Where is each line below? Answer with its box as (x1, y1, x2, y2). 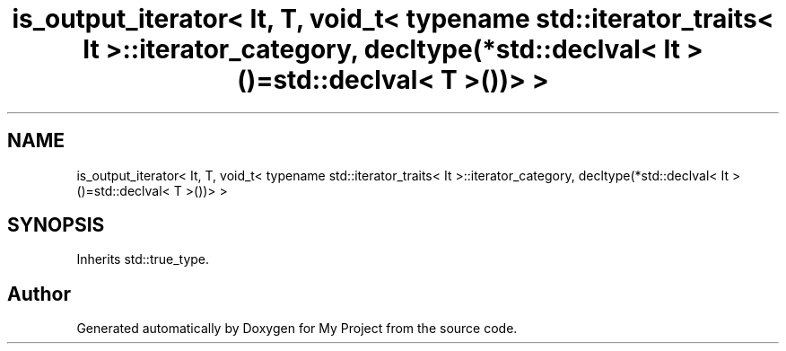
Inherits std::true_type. (76, 251, 210, 268)
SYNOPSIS (7, 214, 105, 237)
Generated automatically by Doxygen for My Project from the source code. (76, 320, 518, 337)
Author (7, 282, 71, 305)
